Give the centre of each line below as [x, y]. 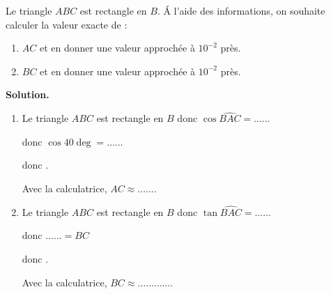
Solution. [28, 94]
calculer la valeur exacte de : [67, 24]
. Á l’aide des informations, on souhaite [241, 10]
